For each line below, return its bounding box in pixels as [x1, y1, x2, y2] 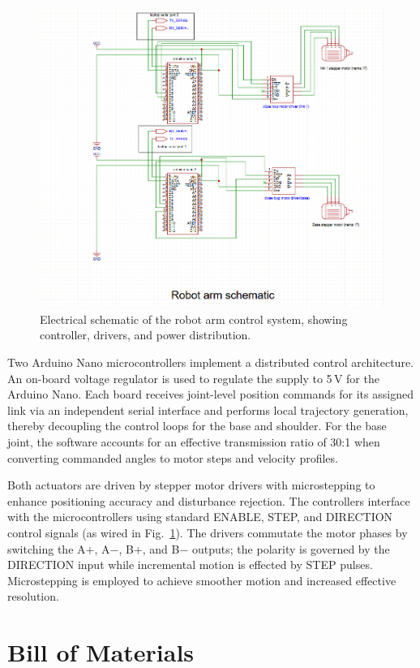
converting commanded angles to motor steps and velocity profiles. [7, 449, 338, 466]
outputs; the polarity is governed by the [192, 540, 390, 557]
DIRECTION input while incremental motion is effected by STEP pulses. [7, 556, 373, 573]
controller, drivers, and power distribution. [40, 326, 251, 343]
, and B [142, 540, 180, 557]
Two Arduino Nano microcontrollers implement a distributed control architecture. [7, 354, 414, 371]
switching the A [7, 540, 86, 557]
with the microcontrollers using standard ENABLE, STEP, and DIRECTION [7, 508, 393, 525]
